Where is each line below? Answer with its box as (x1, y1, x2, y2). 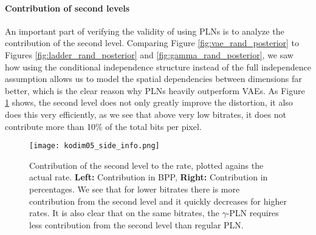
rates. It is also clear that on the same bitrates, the (29, 206, 219, 219)
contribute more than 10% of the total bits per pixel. (5, 120, 202, 132)
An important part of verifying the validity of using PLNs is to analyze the (5, 24, 284, 37)
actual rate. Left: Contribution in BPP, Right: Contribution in (29, 171, 268, 183)
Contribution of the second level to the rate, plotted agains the (29, 158, 264, 171)
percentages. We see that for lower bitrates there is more (29, 182, 240, 195)
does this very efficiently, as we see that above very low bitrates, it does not (5, 107, 286, 120)
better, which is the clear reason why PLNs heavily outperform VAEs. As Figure (5, 84, 305, 97)
